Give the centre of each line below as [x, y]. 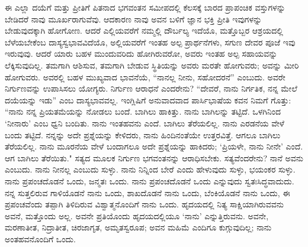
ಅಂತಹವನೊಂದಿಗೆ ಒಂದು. [40, 238]
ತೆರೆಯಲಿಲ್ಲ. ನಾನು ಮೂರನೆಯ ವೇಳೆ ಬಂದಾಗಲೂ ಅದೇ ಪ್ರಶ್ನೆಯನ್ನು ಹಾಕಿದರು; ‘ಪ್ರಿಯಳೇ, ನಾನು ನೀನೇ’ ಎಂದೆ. [154, 146]
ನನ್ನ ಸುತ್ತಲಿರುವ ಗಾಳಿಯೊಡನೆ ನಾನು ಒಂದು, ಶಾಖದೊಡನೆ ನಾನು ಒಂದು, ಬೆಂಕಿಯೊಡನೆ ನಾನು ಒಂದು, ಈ [147, 192]
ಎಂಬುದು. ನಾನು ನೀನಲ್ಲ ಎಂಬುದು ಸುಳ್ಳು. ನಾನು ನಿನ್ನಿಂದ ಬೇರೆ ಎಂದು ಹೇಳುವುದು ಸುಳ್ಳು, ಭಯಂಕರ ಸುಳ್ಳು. [150, 169]
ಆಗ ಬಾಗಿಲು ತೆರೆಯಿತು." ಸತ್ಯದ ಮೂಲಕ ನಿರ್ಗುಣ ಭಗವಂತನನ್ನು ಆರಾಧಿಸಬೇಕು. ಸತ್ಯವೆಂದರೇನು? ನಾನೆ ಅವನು [154, 157]
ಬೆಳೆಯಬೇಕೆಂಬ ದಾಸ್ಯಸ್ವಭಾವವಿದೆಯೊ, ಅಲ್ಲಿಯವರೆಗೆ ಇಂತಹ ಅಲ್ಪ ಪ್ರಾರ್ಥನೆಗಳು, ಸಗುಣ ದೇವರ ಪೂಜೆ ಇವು [150, 42]
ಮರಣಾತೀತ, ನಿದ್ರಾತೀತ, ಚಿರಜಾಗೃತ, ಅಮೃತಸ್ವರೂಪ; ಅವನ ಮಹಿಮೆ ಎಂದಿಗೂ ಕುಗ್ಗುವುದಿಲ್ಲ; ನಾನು [138, 227]
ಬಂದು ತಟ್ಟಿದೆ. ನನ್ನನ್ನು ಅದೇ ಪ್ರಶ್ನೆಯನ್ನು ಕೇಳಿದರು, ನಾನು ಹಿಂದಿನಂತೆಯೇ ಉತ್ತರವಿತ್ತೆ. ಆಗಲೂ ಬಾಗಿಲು [143, 134]
